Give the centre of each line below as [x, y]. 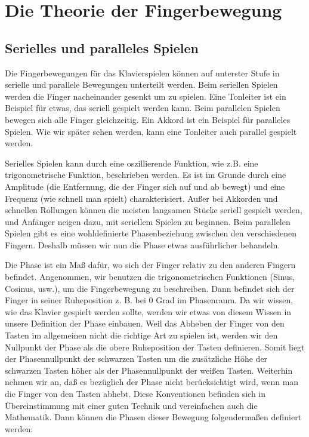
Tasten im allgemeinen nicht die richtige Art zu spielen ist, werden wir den [141, 335]
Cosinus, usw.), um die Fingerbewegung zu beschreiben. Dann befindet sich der [150, 288]
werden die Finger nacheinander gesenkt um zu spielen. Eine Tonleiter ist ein [146, 96]
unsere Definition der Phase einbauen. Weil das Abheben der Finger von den [145, 323]
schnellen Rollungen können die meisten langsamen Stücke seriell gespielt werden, [154, 210]
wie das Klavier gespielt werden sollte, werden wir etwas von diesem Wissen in [148, 311]
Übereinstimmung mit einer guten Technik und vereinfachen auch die [131, 405]
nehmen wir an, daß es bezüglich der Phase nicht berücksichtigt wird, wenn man [152, 382]
